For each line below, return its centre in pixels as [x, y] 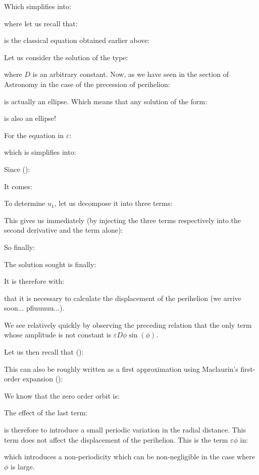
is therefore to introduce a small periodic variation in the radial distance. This [125, 430]
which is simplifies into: [40, 152]
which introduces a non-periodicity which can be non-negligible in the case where [129, 457]
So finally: [20, 247]
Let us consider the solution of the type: [66, 57]
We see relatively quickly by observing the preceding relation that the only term [128, 325]
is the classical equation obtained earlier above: [77, 40]
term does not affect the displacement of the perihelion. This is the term [116, 439]
